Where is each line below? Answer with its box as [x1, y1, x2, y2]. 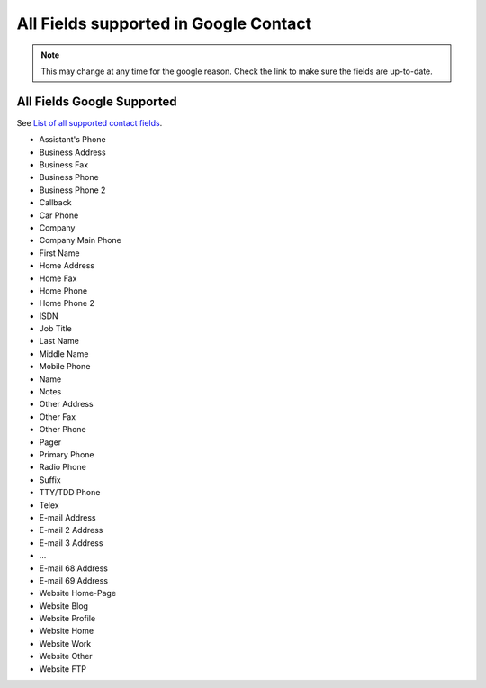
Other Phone [39, 424, 86, 435]
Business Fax [39, 159, 89, 170]
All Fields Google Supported [16, 94, 177, 109]
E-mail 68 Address [39, 563, 108, 574]
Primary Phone [39, 449, 94, 459]
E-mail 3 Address [39, 537, 103, 548]
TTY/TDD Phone [39, 487, 101, 498]
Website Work [39, 638, 92, 648]
